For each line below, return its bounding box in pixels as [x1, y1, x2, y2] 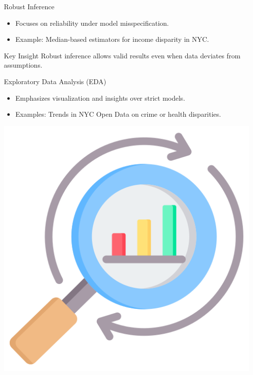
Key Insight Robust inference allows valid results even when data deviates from [4, 50, 241, 60]
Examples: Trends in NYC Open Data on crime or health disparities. [15, 109, 221, 119]
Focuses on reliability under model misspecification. [15, 18, 169, 28]
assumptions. [4, 60, 42, 70]
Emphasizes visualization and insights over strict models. [15, 92, 185, 103]
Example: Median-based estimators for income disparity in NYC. [15, 34, 209, 44]
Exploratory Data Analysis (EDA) [4, 76, 107, 86]
